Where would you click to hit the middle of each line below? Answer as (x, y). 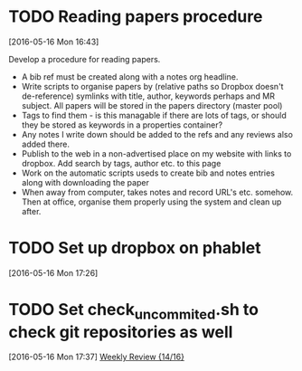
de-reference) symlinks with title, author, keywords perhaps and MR (148, 96)
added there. (45, 144)
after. (31, 211)
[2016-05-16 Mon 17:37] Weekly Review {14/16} (96, 357)
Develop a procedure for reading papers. (85, 59)
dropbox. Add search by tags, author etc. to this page (121, 163)
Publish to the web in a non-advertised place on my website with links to (156, 153)
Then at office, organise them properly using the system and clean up (151, 202)
